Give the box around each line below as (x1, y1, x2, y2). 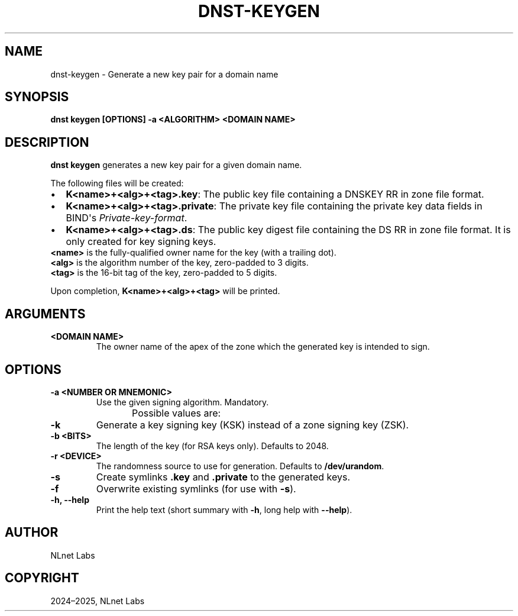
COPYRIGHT (5, 570, 79, 586)
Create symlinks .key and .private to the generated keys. (96, 470, 350, 483)
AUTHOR (5, 525, 59, 540)
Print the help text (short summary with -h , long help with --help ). (96, 504, 352, 515)
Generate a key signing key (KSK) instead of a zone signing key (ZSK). (96, 418, 409, 431)
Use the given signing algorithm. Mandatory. (96, 396, 269, 407)
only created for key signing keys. (66, 236, 216, 248)
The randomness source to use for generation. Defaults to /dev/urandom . (96, 460, 384, 471)
